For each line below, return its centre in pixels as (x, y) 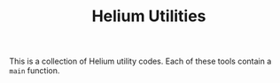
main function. (35, 71)
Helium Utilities (149, 16)
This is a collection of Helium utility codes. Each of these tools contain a (140, 61)
